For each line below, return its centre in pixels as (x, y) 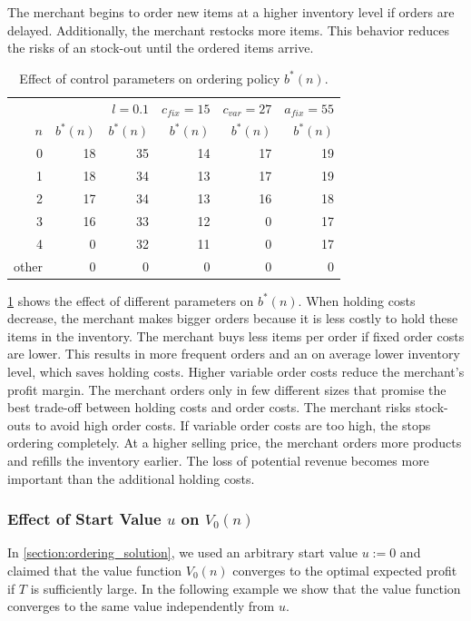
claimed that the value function (95, 570)
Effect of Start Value (84, 519)
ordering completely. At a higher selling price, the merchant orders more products (235, 443)
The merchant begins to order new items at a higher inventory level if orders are (231, 12)
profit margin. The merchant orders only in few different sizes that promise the (227, 389)
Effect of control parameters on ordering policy (150, 78)
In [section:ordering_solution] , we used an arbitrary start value (182, 552)
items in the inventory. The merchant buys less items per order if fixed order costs (236, 335)
